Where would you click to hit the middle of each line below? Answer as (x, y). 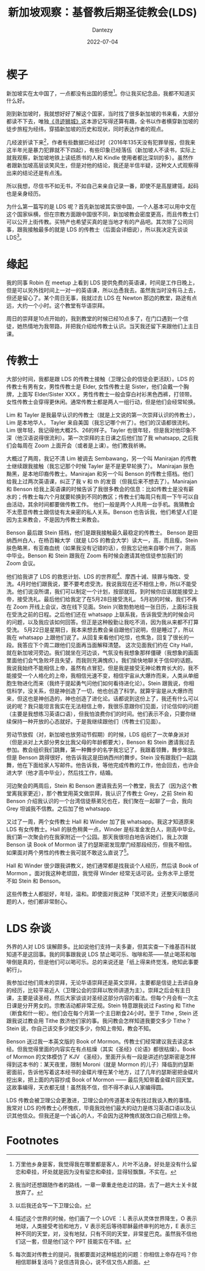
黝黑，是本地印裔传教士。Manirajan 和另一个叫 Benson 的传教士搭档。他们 (100, 473)
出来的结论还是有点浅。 (36, 173)
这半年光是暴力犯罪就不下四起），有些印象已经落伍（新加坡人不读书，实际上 (101, 150)
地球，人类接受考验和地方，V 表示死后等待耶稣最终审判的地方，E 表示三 (106, 1226)
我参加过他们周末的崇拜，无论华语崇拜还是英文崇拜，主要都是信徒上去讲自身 (103, 982)
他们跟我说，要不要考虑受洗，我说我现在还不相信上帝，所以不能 (112, 584)
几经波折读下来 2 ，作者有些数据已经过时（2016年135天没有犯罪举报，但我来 (101, 142)
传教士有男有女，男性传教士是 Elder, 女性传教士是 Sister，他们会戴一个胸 (98, 387)
